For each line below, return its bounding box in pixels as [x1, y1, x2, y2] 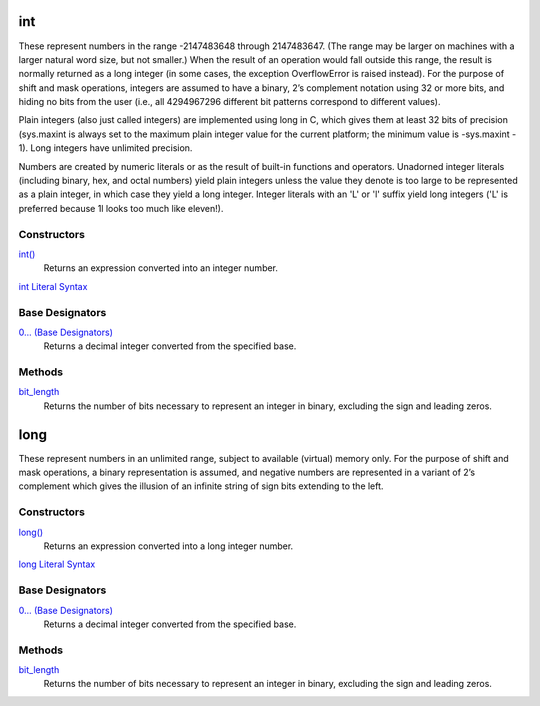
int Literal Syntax [18, 280, 88, 292]
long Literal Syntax [18, 558, 96, 570]
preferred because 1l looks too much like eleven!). [18, 202, 224, 214]
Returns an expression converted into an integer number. [43, 262, 279, 274]
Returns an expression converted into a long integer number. [43, 540, 294, 552]
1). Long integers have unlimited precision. [18, 142, 193, 154]
